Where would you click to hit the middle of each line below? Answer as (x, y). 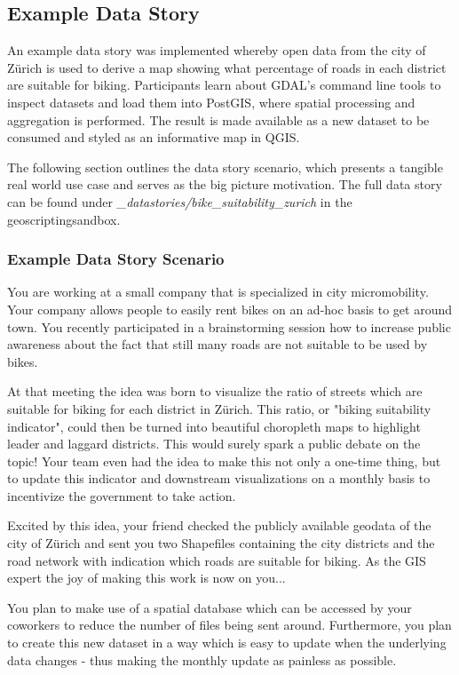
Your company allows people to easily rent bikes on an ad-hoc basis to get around (229, 309)
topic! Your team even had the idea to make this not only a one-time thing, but (224, 461)
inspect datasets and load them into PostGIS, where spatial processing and (211, 102)
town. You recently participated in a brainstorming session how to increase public (229, 326)
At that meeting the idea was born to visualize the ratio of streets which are (215, 391)
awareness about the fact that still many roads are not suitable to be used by (218, 344)
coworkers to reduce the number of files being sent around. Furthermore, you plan (229, 625)
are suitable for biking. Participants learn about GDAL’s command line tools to (224, 85)
